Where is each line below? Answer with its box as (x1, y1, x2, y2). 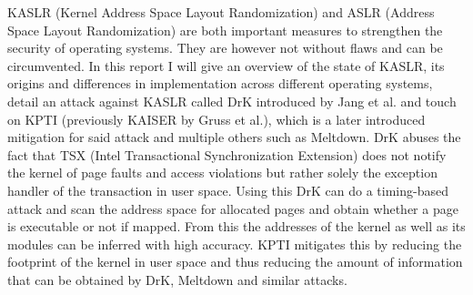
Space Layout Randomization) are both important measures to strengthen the (7, 20, 443, 39)
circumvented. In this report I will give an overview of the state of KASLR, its (7, 56, 445, 75)
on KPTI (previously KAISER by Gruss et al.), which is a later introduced (7, 109, 426, 128)
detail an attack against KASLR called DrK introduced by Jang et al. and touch (7, 91, 457, 110)
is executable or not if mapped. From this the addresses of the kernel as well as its (7, 217, 466, 236)
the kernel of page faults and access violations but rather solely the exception (7, 163, 438, 182)
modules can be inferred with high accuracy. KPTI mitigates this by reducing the (7, 234, 462, 253)
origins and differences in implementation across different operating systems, (7, 74, 433, 93)
